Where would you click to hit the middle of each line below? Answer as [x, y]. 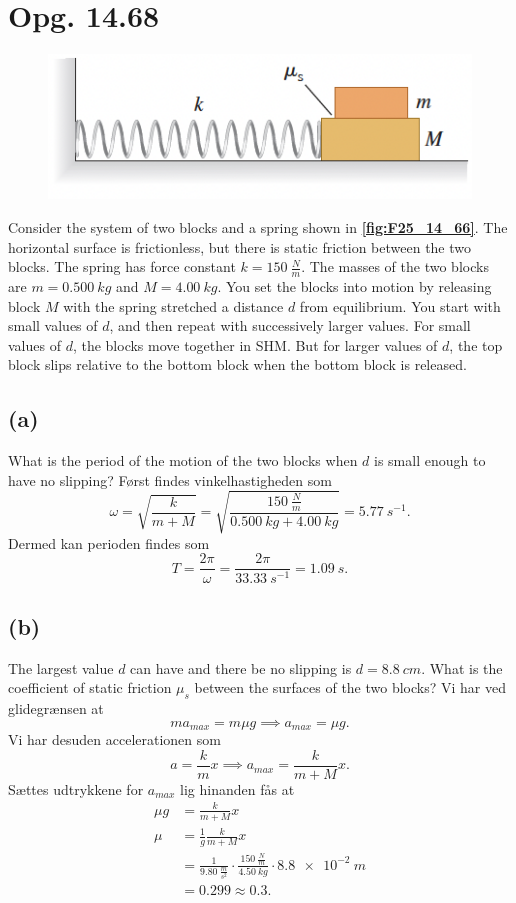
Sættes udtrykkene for [76, 788]
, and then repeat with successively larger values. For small [290, 325]
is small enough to [430, 460]
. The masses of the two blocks [395, 266]
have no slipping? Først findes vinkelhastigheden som [170, 479]
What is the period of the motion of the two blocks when [183, 460]
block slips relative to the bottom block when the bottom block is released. [237, 364]
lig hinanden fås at [237, 788]
